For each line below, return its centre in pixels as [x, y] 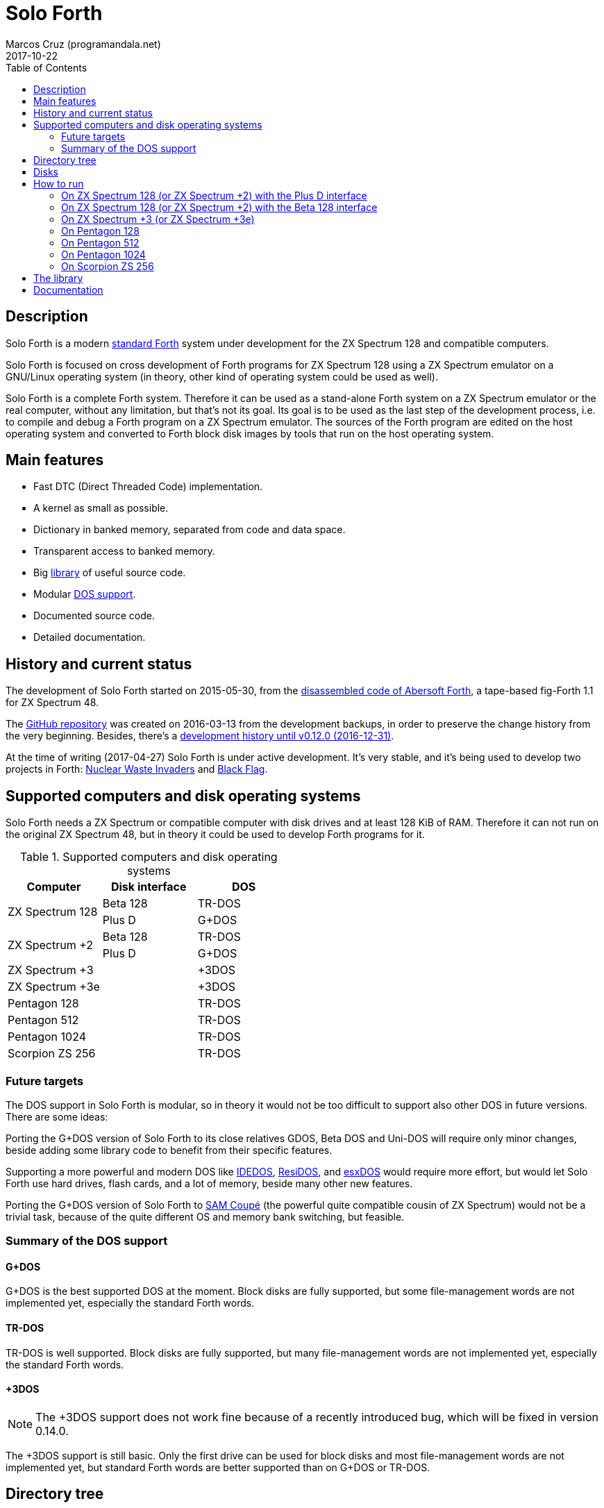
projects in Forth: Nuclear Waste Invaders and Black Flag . [137, 769]
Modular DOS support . [85, 594]
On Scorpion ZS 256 [108, 266]
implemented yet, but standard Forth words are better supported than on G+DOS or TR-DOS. [218, 1467]
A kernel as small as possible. [101, 508]
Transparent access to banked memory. [124, 551]
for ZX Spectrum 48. [52, 703]
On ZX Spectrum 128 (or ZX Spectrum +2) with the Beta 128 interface [219, 207]
